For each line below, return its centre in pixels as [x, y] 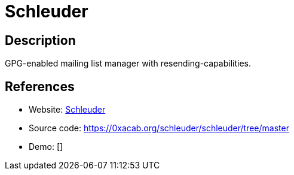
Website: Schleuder [67, 110]
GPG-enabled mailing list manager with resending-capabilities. [128, 64]
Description [40, 40]
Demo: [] [46, 147]
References [40, 86]
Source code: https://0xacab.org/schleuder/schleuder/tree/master [159, 128]
